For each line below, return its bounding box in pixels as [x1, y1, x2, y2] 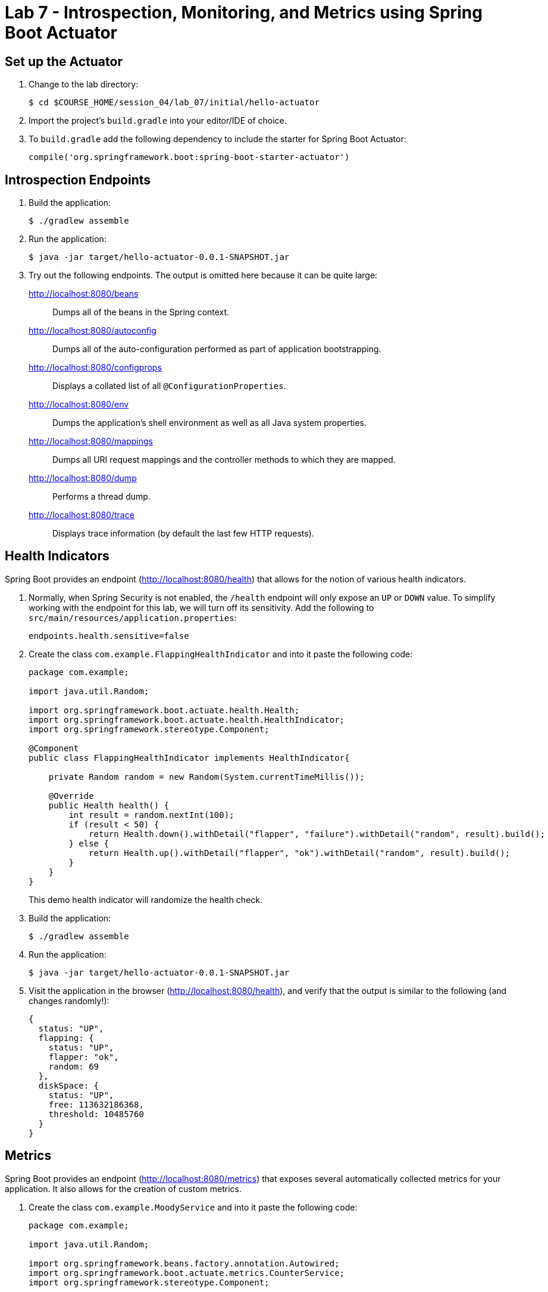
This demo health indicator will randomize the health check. [29, 894, 263, 905]
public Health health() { [48, 800, 170, 810]
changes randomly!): [29, 995, 109, 1006]
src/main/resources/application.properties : [29, 612, 237, 623]
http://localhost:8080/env [29, 399, 129, 410]
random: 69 [48, 1061, 99, 1071]
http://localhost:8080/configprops [29, 362, 162, 373]
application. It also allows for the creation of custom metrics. [5, 1183, 242, 1194]
